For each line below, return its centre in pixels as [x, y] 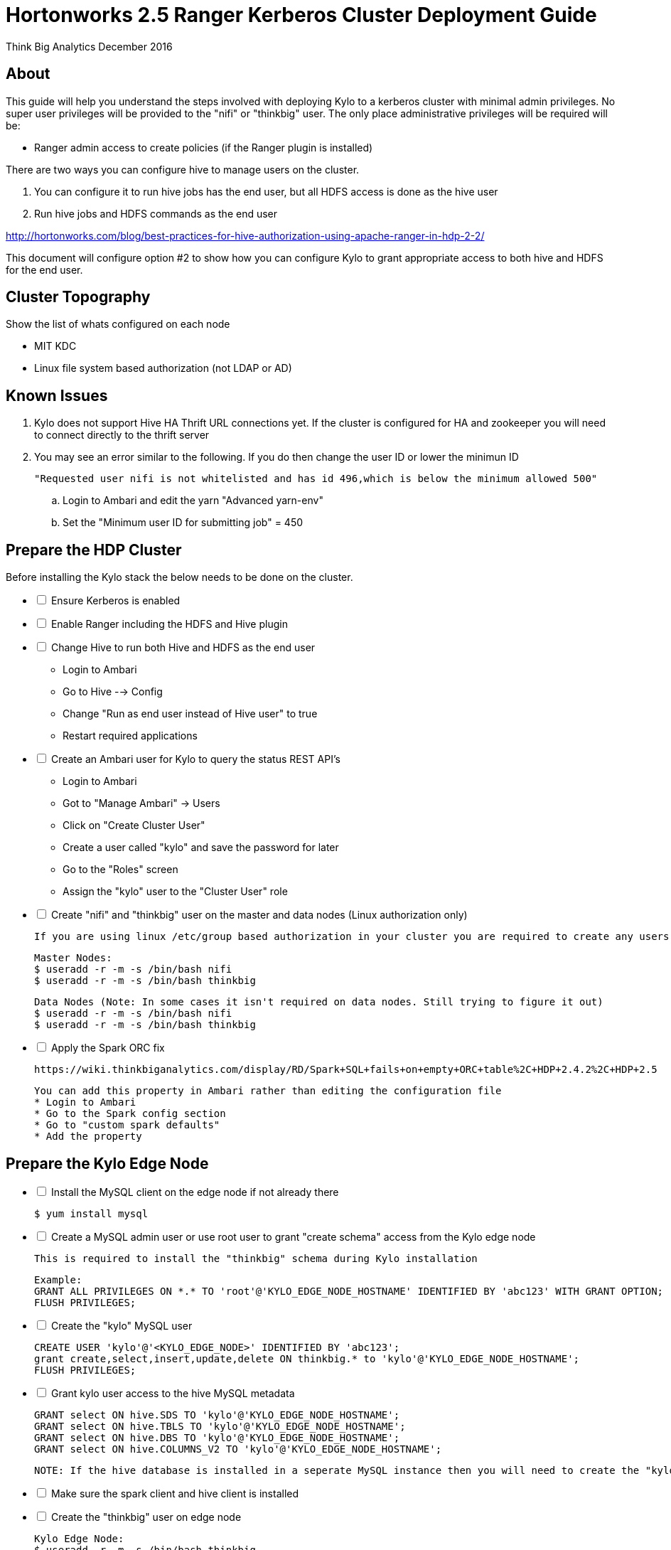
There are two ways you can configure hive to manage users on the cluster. [183, 169]
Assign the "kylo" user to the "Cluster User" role [175, 892]
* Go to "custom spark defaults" [127, 1125]
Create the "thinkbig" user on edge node [146, 1517]
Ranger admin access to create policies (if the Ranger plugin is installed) [204, 147]
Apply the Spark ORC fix [108, 1048]
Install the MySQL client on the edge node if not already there [195, 1192]
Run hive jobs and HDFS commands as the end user [156, 213]
